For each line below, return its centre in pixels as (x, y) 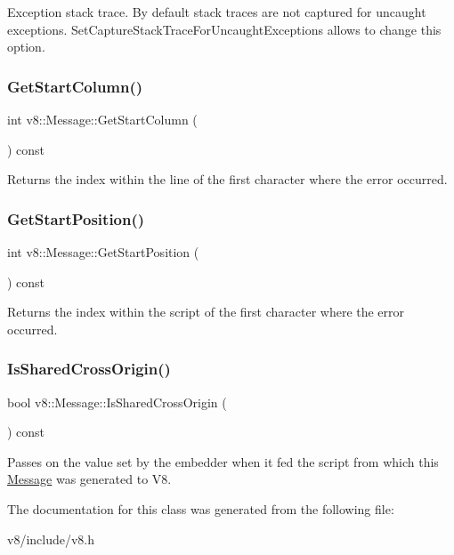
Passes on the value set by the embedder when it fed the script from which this (223, 461)
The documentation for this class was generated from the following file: (201, 508)
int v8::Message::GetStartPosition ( (103, 252)
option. (26, 47)
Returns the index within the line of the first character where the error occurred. (227, 179)
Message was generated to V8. (89, 479)
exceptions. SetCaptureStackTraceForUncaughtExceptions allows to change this (224, 29)
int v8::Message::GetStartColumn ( (102, 119)
